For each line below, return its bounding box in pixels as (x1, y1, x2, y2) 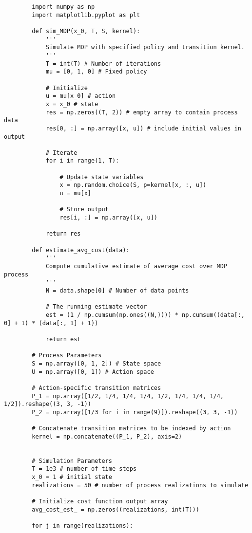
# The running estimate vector (45, 303, 147, 311)
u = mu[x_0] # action (45, 92, 116, 100)
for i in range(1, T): (45, 157, 119, 165)
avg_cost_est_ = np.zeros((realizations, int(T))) (32, 506, 199, 513)
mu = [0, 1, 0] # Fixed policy (45, 68, 147, 75)
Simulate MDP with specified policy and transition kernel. (45, 44, 245, 51)
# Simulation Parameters (32, 457, 112, 464)
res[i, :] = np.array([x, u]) (59, 214, 157, 221)
